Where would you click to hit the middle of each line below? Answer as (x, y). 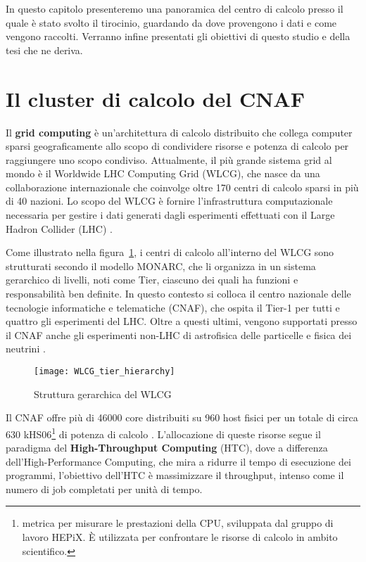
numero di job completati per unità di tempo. (104, 488)
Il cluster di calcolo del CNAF (155, 98)
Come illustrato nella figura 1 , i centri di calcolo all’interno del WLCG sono (170, 252)
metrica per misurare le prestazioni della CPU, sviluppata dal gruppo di (178, 523)
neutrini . (26, 349)
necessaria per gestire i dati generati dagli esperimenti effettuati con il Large (170, 215)
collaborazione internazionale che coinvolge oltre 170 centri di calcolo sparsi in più (182, 187)
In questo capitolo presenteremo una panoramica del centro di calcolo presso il (175, 8)
